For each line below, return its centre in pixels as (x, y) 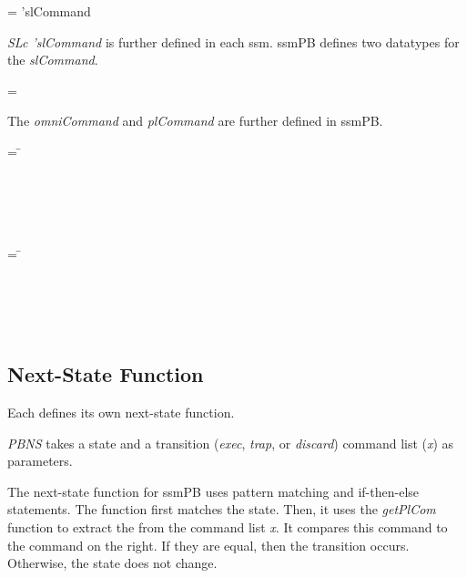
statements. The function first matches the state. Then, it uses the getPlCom (222, 509)
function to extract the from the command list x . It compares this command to (228, 527)
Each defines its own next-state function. (121, 413)
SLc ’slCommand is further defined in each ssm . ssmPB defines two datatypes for (233, 41)
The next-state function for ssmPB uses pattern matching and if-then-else (213, 491)
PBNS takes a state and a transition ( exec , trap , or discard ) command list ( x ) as (231, 443)
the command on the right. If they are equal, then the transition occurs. (208, 545)
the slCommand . (53, 60)
